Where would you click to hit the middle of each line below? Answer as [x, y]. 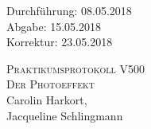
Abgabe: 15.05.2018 [54, 26]
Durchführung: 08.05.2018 [69, 10]
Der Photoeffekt [51, 84]
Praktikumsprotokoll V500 [75, 68]
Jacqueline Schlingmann [65, 115]
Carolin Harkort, [47, 99]
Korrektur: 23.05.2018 [60, 42]
